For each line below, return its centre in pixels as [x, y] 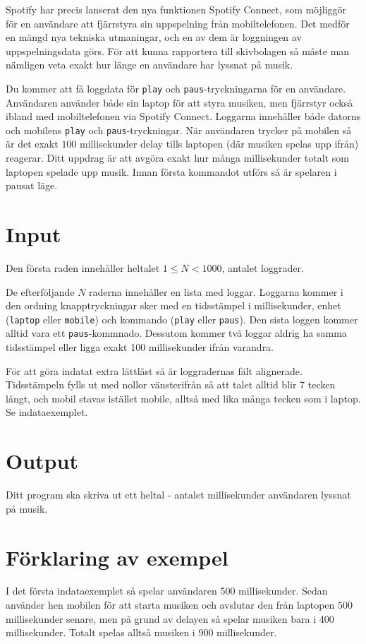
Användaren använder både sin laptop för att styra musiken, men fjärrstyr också [179, 102]
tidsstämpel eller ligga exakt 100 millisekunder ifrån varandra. [140, 347]
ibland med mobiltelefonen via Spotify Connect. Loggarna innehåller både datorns [183, 116]
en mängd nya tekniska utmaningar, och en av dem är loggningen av [154, 37]
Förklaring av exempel [117, 557]
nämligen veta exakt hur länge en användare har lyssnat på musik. [150, 65]
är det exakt [32, 144]
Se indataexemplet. [47, 412]
